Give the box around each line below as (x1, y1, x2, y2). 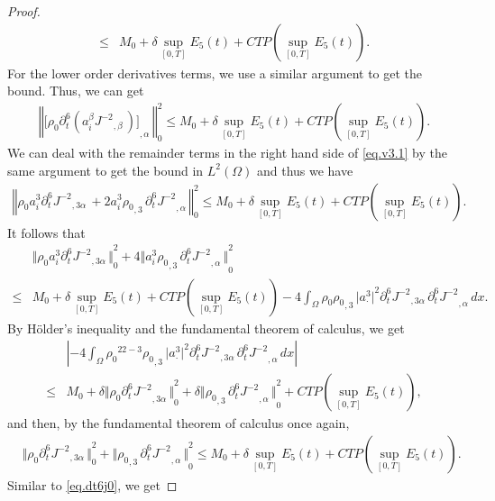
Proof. (7, 2, 41, 20)
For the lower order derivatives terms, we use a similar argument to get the (7, 63, 423, 82)
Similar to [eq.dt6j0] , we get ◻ (7, 475, 178, 494)
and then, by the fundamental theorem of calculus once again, (7, 414, 350, 433)
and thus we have (256, 160, 353, 179)
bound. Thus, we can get (7, 81, 144, 100)
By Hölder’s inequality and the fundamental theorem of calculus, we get (7, 318, 405, 337)
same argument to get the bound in (7, 160, 204, 179)
